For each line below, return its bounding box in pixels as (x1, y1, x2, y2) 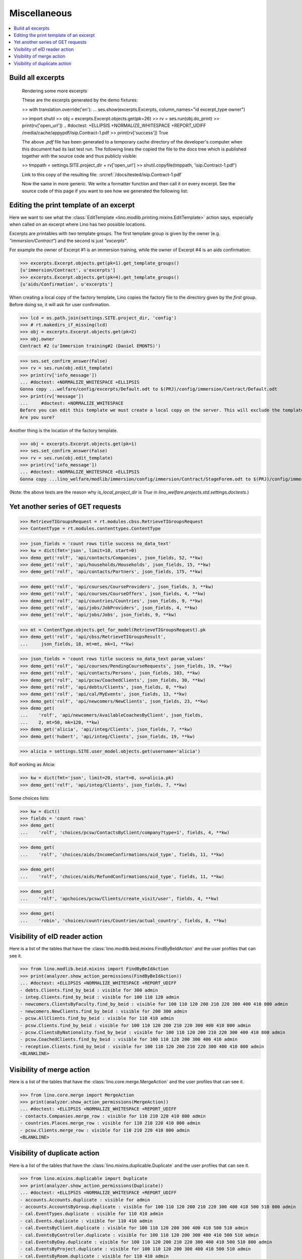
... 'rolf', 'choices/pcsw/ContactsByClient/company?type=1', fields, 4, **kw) (20, 829, 230, 835)
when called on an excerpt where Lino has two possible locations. (9, 221, 146, 227)
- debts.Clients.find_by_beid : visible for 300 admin (20, 987, 158, 993)
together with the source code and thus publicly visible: (22, 153, 137, 159)
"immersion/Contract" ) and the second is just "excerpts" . (9, 237, 128, 244)
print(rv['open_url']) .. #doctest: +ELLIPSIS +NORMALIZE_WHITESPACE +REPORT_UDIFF (22, 122, 206, 128)
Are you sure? (20, 414, 55, 420)
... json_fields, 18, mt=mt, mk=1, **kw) (20, 641, 134, 647)
